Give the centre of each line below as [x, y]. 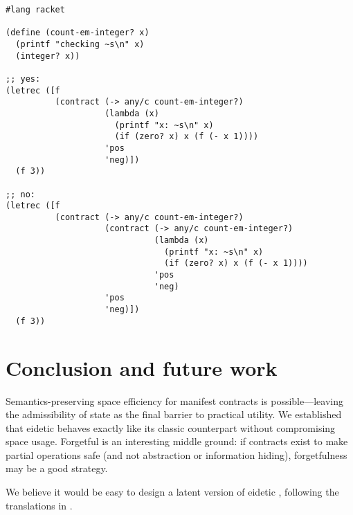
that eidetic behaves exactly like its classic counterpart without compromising [171, 427]
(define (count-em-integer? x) [78, 33]
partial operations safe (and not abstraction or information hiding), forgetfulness [176, 454]
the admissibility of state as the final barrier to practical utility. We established [174, 414]
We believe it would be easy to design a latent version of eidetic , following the [172, 492]
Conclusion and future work [142, 367]
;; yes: [23, 79]
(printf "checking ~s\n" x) [80, 44]
